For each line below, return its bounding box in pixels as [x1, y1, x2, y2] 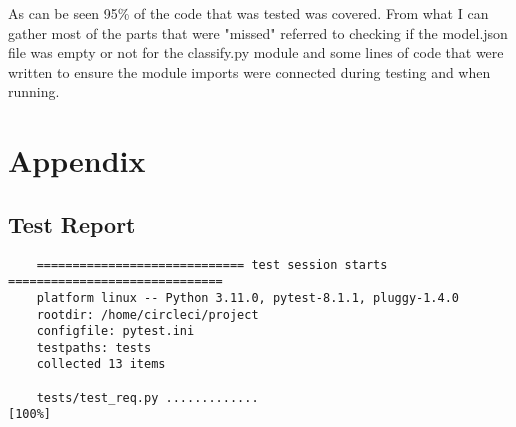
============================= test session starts [36, 257, 388, 272]
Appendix [8, 140, 146, 181]
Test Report [8, 208, 136, 239]
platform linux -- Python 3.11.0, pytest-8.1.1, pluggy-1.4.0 [36, 290, 460, 305]
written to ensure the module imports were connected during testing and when [8, 61, 491, 82]
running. [8, 81, 60, 102]
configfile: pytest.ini [36, 324, 195, 339]
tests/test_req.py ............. [36, 390, 259, 405]
